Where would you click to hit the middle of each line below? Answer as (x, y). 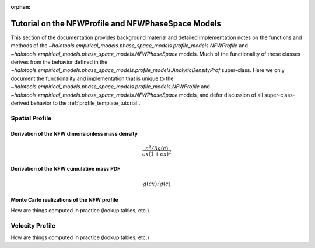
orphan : (21, 7)
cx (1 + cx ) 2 (157, 154)
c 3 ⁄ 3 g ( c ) (157, 148)
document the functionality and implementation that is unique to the (92, 78)
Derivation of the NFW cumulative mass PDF (66, 168)
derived (20, 103)
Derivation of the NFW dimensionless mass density (74, 133)
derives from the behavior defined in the (59, 62)
